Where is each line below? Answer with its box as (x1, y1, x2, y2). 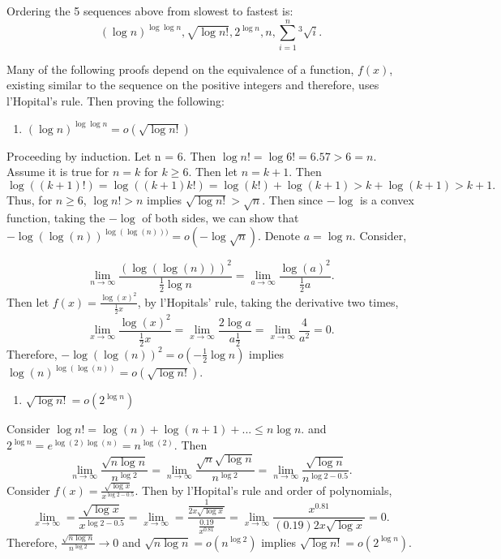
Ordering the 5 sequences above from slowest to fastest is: (6, 2, 293, 19)
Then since (268, 191, 323, 208)
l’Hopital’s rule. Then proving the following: (6, 92, 225, 109)
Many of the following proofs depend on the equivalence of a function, (6, 60, 354, 77)
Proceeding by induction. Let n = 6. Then (6, 147, 216, 164)
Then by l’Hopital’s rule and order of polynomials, (142, 481, 392, 498)
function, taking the (6, 209, 105, 226)
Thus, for (6, 191, 53, 208)
